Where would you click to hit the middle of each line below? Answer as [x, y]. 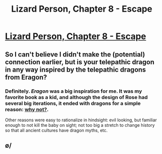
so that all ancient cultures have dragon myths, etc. [56, 130]
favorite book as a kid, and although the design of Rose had [76, 97]
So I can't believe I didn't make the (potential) [75, 54]
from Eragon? [26, 77]
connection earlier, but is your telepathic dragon [80, 62]
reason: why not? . [27, 109]
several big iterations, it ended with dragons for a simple [73, 103]
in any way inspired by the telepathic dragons [75, 69]
